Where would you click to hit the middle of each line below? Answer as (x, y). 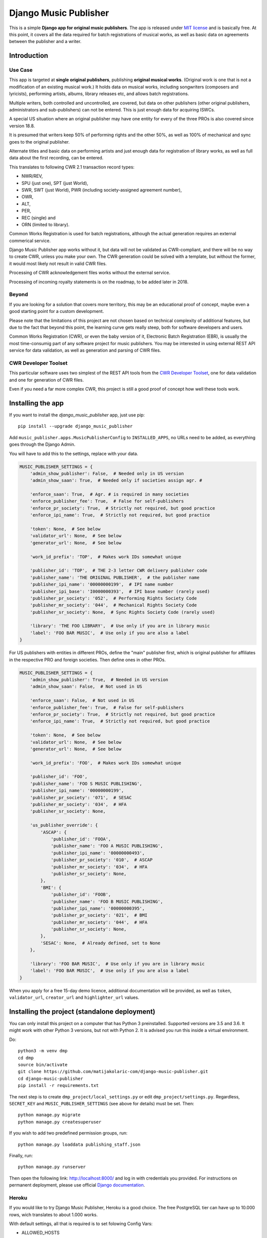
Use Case (21, 70)
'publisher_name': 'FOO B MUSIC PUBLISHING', (107, 902)
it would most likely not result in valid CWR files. (58, 263)
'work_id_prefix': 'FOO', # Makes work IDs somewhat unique (106, 763)
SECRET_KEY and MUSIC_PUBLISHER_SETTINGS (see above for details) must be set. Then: (102, 1104)
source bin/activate (43, 1065)
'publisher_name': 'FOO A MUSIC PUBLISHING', (107, 846)
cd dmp (26, 1058)
